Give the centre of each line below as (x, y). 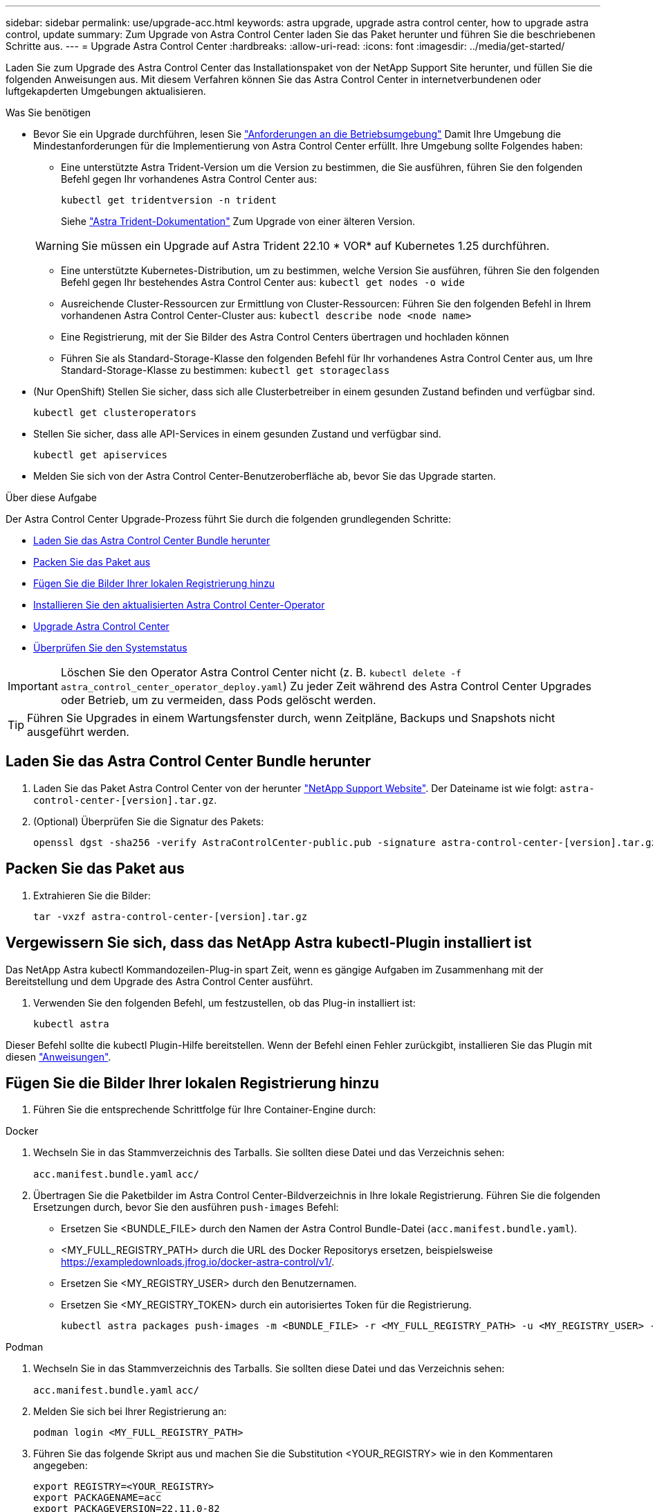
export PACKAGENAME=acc (98, 1498)
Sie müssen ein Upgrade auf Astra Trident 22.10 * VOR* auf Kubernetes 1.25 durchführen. (315, 246)
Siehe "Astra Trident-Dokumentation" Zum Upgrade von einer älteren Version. (238, 221)
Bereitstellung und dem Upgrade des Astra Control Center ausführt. (159, 981)
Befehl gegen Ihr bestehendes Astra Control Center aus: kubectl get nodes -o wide (263, 282)
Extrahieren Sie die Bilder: (92, 895)
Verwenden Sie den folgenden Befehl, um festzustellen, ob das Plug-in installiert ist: (224, 1002)
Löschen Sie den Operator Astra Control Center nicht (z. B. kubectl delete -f (261, 672)
